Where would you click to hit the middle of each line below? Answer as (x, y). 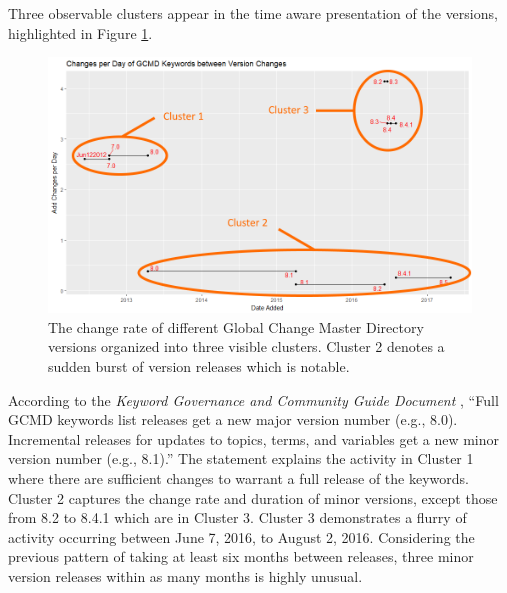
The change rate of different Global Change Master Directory (236, 326)
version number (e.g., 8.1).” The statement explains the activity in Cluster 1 (241, 458)
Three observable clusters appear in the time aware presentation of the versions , (253, 13)
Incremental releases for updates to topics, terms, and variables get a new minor (254, 438)
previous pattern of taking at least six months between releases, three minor (241, 556)
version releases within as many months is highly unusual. (185, 576)
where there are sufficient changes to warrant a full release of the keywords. (238, 478)
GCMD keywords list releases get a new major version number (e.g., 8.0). (233, 419)
